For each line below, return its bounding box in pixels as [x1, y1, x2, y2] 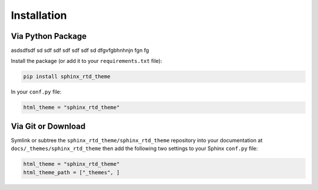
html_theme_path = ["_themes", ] [23, 169, 120, 176]
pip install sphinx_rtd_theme [23, 74, 111, 80]
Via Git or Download [11, 121, 85, 131]
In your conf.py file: [11, 88, 62, 95]
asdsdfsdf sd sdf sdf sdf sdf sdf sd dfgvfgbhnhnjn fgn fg [11, 47, 150, 54]
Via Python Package [11, 31, 87, 41]
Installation [11, 9, 67, 22]
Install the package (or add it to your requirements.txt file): [11, 58, 162, 65]
